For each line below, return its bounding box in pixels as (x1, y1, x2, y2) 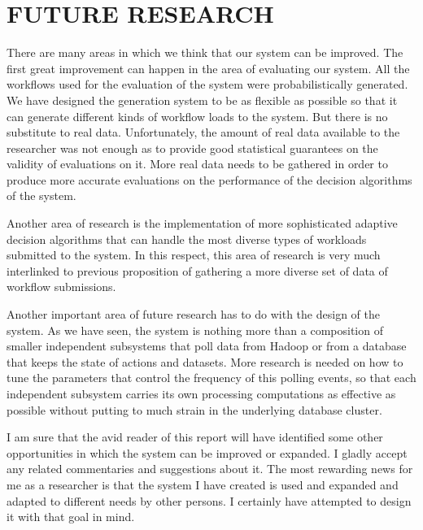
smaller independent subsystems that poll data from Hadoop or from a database (7, 337, 407, 354)
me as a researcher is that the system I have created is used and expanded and (7, 476, 399, 493)
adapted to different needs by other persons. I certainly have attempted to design (7, 492, 412, 509)
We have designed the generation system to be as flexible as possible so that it (7, 91, 398, 108)
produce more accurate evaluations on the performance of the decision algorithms (7, 171, 412, 188)
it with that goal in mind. (7, 508, 135, 525)
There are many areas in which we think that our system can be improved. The (7, 44, 403, 61)
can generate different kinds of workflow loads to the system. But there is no (7, 107, 388, 124)
